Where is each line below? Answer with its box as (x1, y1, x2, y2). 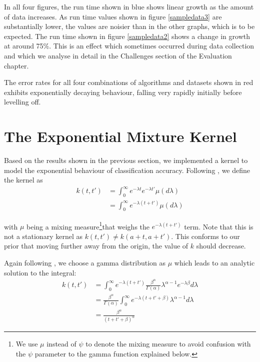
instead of (46, 338, 76, 349)
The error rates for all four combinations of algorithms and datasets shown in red (4, 77, 253, 87)
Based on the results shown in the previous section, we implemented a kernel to (4, 155, 248, 165)
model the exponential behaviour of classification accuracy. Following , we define (4, 164, 250, 175)
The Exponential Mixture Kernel (4, 126, 237, 146)
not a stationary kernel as (4, 230, 82, 241)
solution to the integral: (4, 267, 76, 277)
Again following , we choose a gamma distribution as (4, 257, 166, 267)
